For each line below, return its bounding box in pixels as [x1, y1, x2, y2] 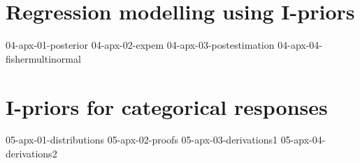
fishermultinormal [6, 51, 81, 65]
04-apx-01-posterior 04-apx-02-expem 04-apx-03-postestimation [6, 38, 275, 52]
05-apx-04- [280, 132, 326, 147]
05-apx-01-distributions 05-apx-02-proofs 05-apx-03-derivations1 [6, 132, 278, 147]
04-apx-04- [278, 38, 322, 52]
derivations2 [6, 146, 57, 161]
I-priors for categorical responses [6, 92, 328, 121]
